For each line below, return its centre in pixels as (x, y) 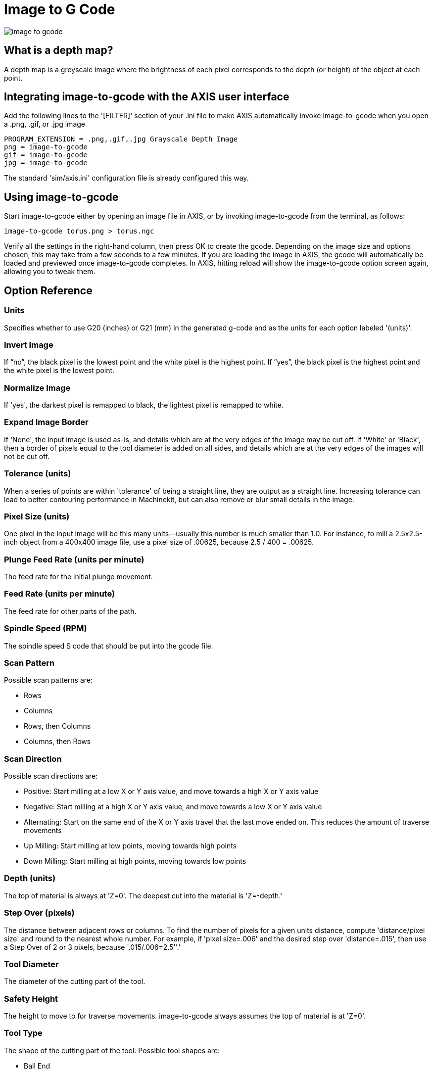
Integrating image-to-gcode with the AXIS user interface (147, 97)
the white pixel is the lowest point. (59, 371)
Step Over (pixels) (39, 913)
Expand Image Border (46, 422)
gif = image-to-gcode (46, 155)
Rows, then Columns (57, 726)
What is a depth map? (59, 50)
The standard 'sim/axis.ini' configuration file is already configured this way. (126, 178)
